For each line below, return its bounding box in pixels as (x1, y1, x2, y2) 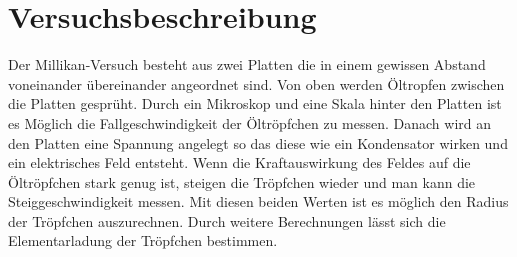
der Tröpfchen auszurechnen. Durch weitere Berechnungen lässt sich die (8, 210, 446, 231)
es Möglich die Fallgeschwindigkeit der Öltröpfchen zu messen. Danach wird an (8, 112, 492, 133)
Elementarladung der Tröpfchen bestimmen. (8, 230, 278, 251)
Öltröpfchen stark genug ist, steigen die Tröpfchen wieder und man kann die (8, 171, 476, 192)
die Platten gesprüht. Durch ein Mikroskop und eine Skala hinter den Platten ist (8, 93, 502, 114)
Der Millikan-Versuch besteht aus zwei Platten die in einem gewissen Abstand (8, 54, 486, 75)
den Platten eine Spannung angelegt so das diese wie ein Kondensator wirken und (8, 132, 508, 153)
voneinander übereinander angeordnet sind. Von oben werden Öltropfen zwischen (8, 73, 505, 94)
